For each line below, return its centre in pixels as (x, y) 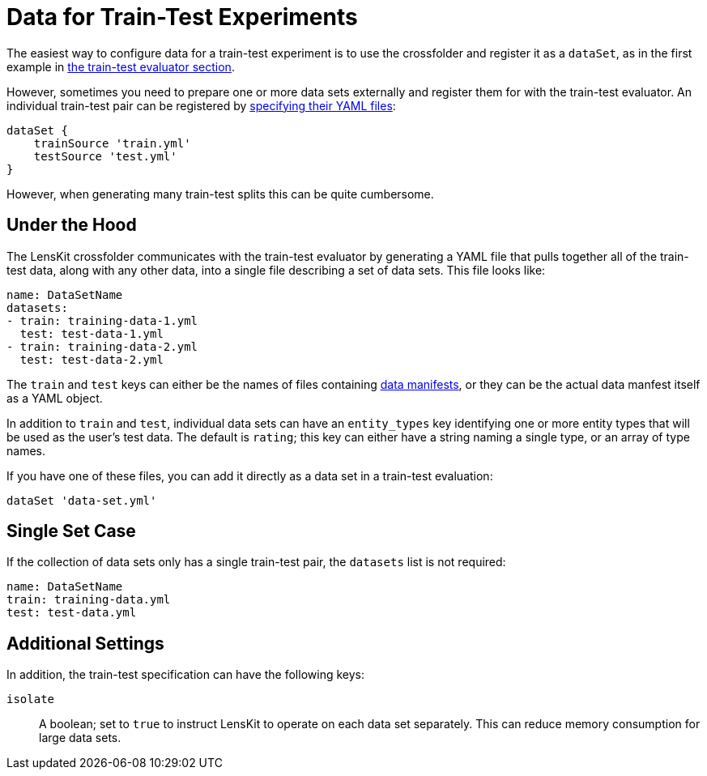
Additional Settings (85, 643)
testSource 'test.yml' (105, 156)
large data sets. (80, 738)
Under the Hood (72, 225)
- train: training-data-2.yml (102, 346)
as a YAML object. (55, 398)
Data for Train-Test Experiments (182, 17)
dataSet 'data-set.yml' (82, 500)
